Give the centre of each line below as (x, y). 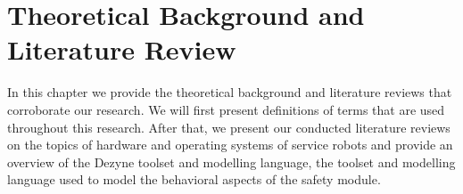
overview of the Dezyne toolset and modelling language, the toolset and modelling (231, 162)
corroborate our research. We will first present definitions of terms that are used (226, 109)
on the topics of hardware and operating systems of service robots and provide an (230, 145)
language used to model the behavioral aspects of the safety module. (194, 179)
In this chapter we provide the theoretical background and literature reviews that (230, 92)
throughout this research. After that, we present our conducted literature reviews (229, 127)
